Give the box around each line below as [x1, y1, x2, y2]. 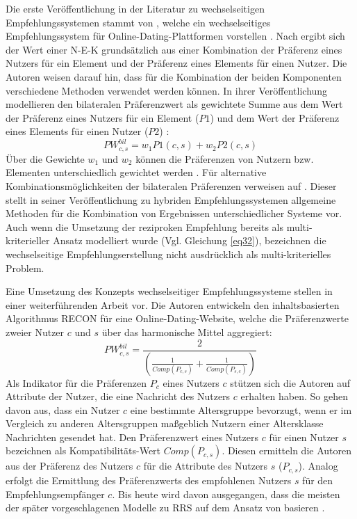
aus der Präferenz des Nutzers [6, 458, 133, 473]
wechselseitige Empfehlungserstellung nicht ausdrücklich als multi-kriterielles [6, 247, 331, 262]
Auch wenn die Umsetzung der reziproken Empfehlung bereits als [6, 219, 283, 234]
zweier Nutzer [6, 325, 65, 340]
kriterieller [6, 233, 50, 248]
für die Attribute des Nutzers [143, 458, 268, 473]
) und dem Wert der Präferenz [210, 110, 340, 125]
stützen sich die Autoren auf [230, 375, 351, 390]
